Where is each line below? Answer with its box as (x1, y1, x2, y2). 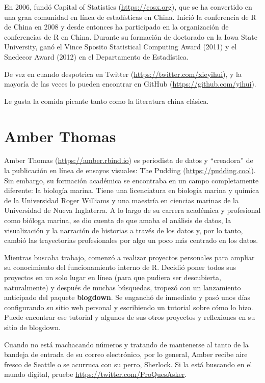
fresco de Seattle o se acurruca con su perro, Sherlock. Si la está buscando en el (4, 359, 252, 369)
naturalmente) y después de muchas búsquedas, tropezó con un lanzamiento (4, 282, 241, 292)
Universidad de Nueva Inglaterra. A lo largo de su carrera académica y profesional (4, 205, 261, 215)
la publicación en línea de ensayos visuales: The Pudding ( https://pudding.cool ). (4, 165, 256, 176)
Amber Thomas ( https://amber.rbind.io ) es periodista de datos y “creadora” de (4, 155, 253, 166)
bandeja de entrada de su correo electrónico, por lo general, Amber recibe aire (4, 349, 248, 360)
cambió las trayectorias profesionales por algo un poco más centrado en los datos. (4, 235, 258, 245)
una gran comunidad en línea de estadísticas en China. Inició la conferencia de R (4, 11, 256, 22)
